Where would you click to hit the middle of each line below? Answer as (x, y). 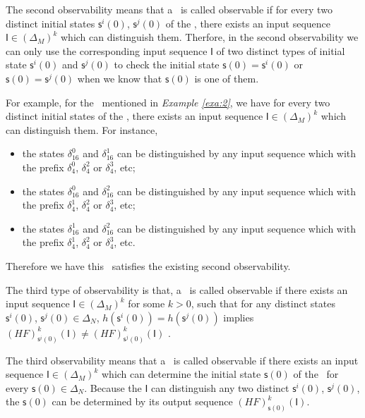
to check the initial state (167, 64)
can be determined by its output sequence (142, 401)
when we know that (120, 78)
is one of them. (227, 78)
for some (146, 303)
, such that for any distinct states (263, 303)
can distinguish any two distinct (220, 387)
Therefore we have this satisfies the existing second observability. (148, 265)
